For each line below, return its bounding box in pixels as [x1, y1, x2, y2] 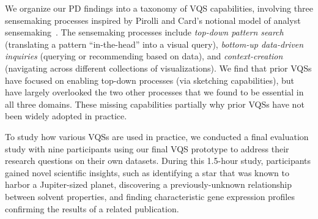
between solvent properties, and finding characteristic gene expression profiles [5, 190, 295, 202]
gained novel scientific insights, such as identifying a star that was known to [5, 166, 289, 179]
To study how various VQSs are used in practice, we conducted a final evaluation [5, 130, 309, 143]
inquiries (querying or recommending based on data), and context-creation [5, 50, 283, 62]
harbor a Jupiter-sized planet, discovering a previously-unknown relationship [5, 178, 292, 191]
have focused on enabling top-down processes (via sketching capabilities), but [5, 73, 295, 86]
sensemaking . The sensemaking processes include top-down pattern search [5, 26, 284, 39]
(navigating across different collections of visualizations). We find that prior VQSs [5, 61, 312, 74]
